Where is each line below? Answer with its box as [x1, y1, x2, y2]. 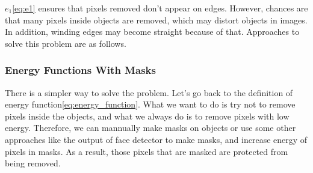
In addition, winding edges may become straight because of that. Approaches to [5, 25, 300, 38]
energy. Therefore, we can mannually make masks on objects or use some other [5, 121, 296, 134]
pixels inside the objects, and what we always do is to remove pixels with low [5, 109, 290, 122]
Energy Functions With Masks [5, 62, 156, 77]
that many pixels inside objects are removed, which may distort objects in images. [5, 13, 308, 26]
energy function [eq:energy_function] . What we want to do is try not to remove [5, 98, 296, 111]
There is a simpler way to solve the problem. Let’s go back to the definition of [5, 86, 293, 99]
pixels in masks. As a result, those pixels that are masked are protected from [5, 145, 288, 157]
